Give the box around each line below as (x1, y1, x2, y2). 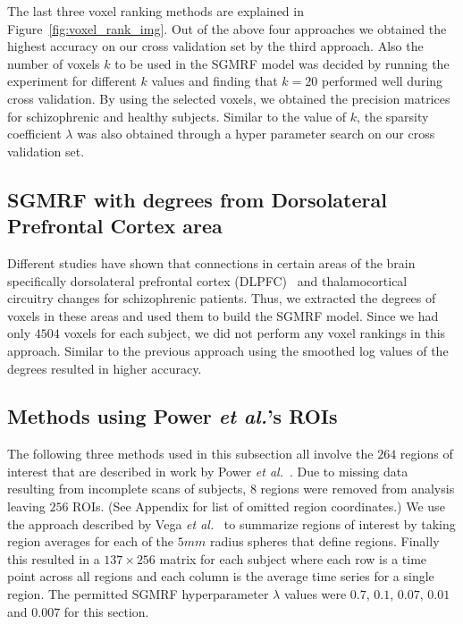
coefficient (7, 124, 62, 143)
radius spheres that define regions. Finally (209, 532, 440, 551)
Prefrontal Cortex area (7, 212, 223, 240)
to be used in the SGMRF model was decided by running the (114, 54, 450, 72)
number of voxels (7, 54, 100, 72)
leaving (7, 497, 46, 516)
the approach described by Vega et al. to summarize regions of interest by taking (7, 514, 456, 533)
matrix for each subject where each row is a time (159, 549, 427, 568)
